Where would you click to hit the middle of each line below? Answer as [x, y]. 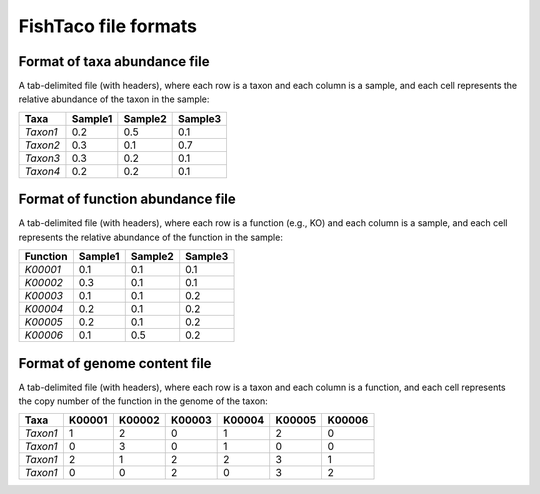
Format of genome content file [115, 363]
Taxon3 [42, 158]
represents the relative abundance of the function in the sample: [151, 237]
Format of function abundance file [127, 199]
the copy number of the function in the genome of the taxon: [143, 401]
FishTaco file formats [108, 26]
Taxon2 [42, 145]
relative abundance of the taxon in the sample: [114, 99]
